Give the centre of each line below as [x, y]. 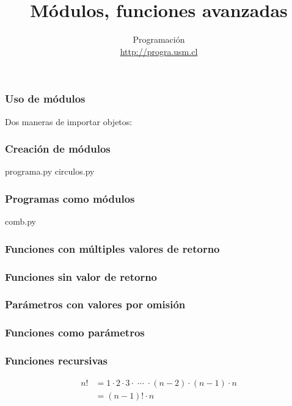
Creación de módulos [58, 149]
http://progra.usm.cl [159, 51]
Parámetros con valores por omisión [95, 304]
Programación [159, 39]
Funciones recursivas [56, 361]
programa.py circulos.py [50, 171]
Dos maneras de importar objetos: [69, 121]
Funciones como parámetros [75, 332]
